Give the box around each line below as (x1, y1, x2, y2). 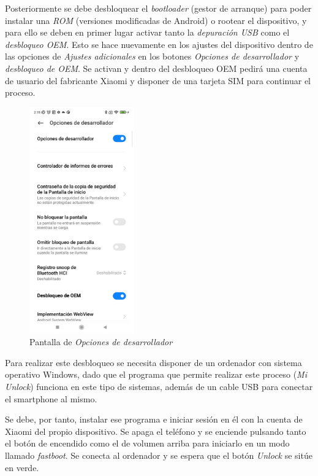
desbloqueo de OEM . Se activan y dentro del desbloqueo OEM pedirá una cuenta (5, 61, 308, 74)
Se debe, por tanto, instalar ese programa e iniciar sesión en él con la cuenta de (5, 413, 303, 426)
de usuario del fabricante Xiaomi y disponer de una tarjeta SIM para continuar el (5, 74, 311, 87)
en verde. (5, 461, 39, 474)
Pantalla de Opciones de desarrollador (29, 335, 173, 348)
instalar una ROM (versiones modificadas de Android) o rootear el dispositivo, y (5, 14, 307, 26)
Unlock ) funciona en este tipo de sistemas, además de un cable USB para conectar (5, 380, 313, 393)
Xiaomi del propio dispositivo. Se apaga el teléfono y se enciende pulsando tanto (5, 424, 306, 437)
